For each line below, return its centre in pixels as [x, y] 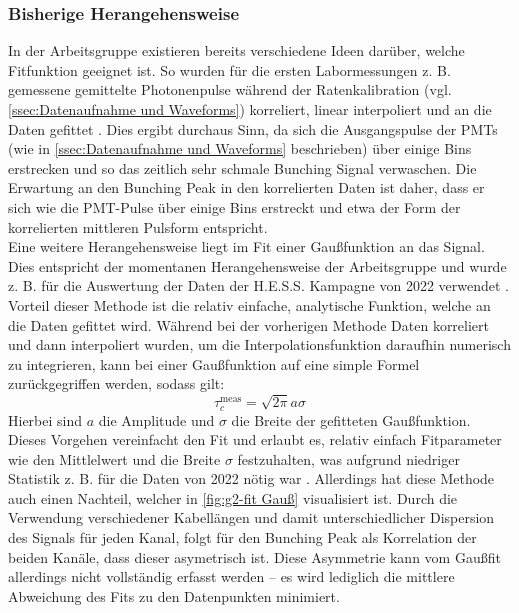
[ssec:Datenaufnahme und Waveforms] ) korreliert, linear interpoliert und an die [250, 109]
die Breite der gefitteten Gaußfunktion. [351, 419]
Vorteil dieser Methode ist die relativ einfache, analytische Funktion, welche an [249, 304]
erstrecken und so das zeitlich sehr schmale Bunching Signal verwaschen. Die [242, 167]
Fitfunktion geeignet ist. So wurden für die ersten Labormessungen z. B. [229, 69]
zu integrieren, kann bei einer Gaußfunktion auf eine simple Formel [214, 363]
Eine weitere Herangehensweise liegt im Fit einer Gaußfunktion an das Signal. [246, 246]
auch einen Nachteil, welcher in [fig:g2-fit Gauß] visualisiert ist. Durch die [233, 497]
